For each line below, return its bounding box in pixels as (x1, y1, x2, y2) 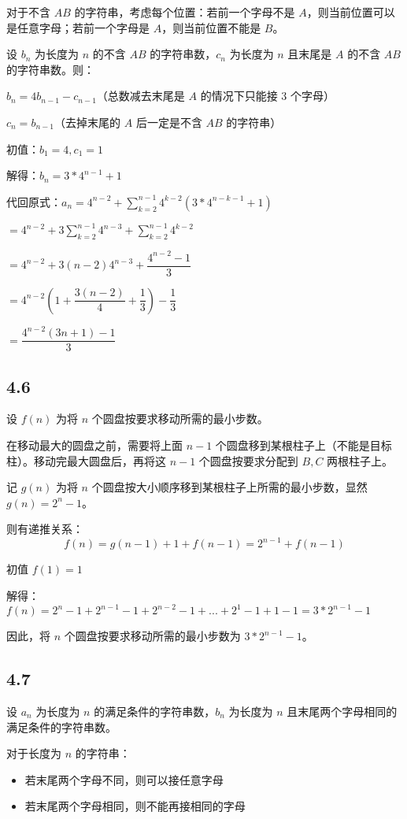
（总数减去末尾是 (96, 87, 185, 104)
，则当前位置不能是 (161, 19, 261, 35)
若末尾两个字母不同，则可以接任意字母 (24, 771, 224, 787)
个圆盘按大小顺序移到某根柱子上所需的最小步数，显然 (91, 479, 368, 495)
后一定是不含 (135, 113, 202, 130)
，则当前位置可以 (306, 4, 395, 20)
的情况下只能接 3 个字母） (200, 87, 335, 104)
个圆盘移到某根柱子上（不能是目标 (215, 436, 392, 453)
